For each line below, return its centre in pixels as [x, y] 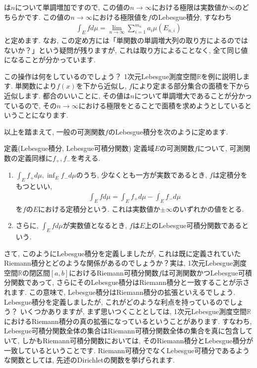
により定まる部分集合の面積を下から [191, 86]
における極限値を [120, 17]
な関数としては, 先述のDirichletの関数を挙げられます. [89, 360]
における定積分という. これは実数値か [99, 208]
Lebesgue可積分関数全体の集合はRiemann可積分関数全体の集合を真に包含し [125, 331]
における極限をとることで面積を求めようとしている [161, 105]
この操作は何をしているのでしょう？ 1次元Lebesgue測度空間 [101, 76]
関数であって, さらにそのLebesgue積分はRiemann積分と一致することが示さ [130, 282]
